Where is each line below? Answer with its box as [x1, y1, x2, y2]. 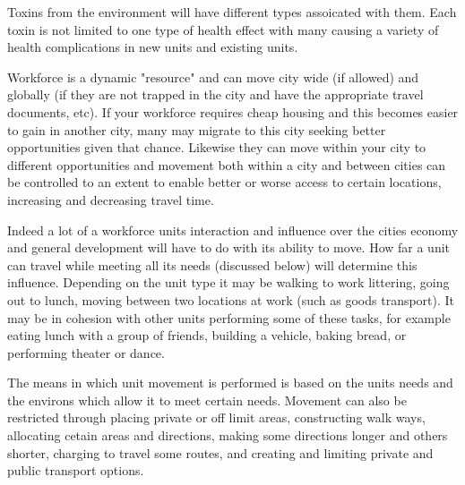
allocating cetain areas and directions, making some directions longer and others [7, 426, 448, 445]
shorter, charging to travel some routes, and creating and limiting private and [7, 443, 434, 462]
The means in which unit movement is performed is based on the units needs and [7, 373, 453, 392]
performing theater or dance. [7, 343, 165, 362]
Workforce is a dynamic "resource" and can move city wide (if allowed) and [7, 67, 419, 86]
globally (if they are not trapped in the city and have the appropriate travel [7, 85, 424, 104]
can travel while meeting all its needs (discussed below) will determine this [7, 255, 418, 274]
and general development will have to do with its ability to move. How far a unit [7, 238, 451, 257]
